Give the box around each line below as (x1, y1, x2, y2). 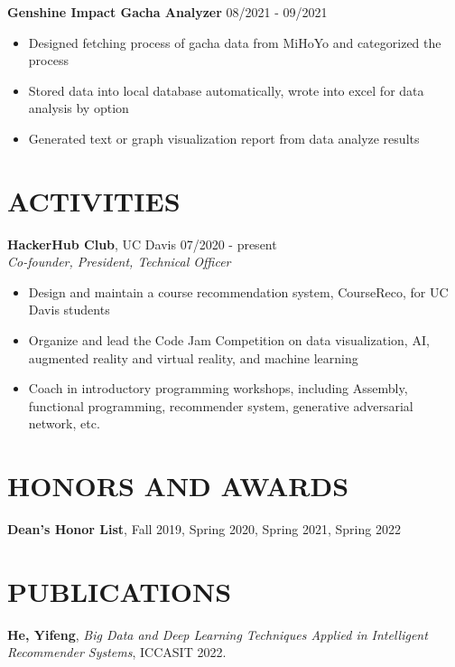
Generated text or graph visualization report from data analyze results (28, 128, 420, 147)
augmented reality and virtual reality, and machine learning (28, 348, 358, 367)
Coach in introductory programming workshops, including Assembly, (28, 379, 408, 398)
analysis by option (28, 99, 129, 117)
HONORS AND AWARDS (7, 467, 349, 504)
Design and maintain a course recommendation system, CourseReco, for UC (28, 282, 449, 301)
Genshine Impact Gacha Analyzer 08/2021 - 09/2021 (7, 3, 328, 21)
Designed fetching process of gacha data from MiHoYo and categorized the (28, 33, 441, 52)
